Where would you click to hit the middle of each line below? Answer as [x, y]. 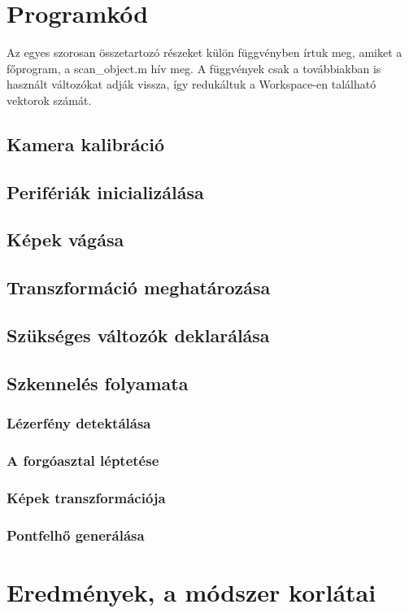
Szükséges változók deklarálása [138, 335]
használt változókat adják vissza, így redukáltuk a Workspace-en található [191, 84]
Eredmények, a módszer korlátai [191, 591]
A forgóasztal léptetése [83, 460]
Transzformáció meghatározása [139, 287]
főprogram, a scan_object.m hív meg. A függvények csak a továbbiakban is [194, 68]
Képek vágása [65, 239]
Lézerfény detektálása [79, 423]
